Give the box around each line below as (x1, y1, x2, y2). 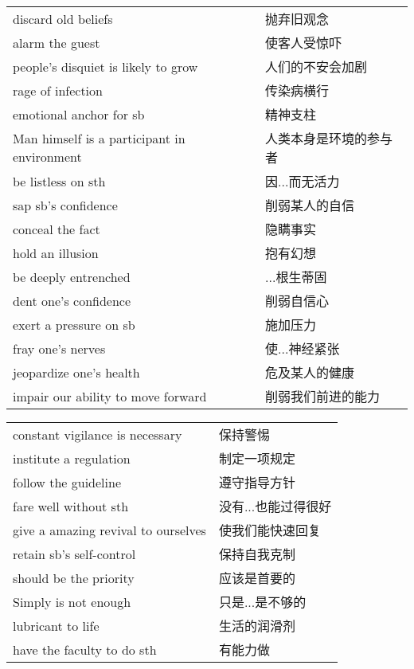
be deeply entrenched (13, 267, 131, 286)
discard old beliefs (13, 9, 113, 28)
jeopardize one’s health (13, 362, 140, 381)
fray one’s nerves (13, 338, 106, 358)
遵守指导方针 (218, 473, 295, 491)
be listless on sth (13, 171, 106, 190)
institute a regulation (13, 448, 131, 468)
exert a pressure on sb (13, 315, 135, 334)
